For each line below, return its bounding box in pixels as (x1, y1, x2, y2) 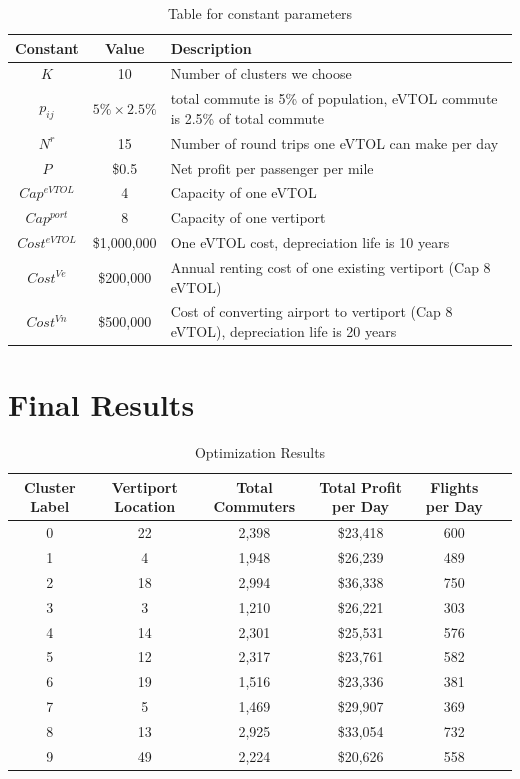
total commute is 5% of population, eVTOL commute (170, 88, 498, 109)
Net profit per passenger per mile (170, 157, 374, 178)
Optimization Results (194, 442, 326, 463)
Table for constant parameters (167, 3, 353, 23)
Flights (430, 476, 479, 497)
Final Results (8, 384, 195, 425)
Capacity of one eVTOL (170, 182, 317, 203)
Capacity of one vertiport (170, 207, 326, 228)
